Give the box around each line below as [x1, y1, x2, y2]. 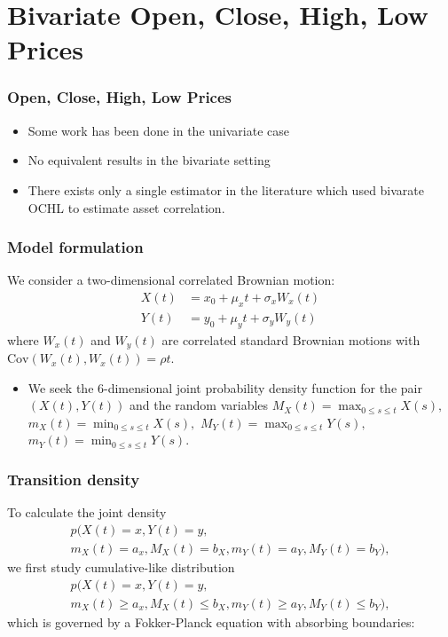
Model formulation [7, 236, 144, 258]
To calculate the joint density [7, 503, 167, 522]
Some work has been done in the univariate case [28, 121, 290, 139]
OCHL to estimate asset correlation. [28, 198, 225, 216]
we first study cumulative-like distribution [7, 557, 235, 576]
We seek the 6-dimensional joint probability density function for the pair [28, 378, 422, 397]
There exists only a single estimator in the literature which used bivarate [28, 180, 425, 199]
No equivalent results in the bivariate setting [28, 151, 271, 169]
